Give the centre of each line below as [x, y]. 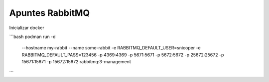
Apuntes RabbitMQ [49, 13]
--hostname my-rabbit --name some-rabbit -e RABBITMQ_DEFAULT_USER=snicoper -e [111, 48]
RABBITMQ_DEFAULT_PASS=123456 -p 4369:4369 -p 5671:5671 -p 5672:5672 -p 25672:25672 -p [123, 55]
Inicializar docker [27, 28]
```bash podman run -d [32, 37]
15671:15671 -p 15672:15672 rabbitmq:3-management [76, 62]
